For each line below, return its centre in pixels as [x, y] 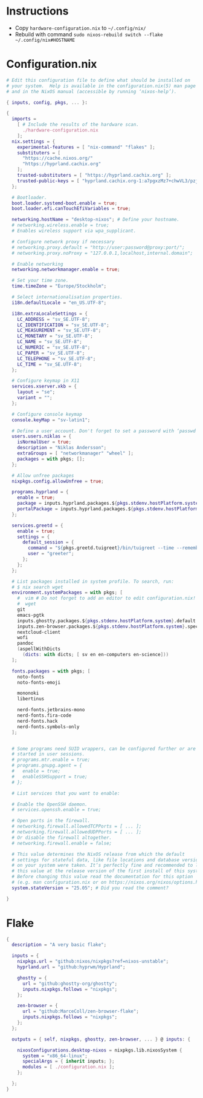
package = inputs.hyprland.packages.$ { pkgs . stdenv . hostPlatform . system [109, 504]
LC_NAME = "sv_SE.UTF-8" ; [50, 342]
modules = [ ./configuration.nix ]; [68, 1067]
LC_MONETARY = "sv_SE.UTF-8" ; [55, 336]
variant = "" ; [35, 398]
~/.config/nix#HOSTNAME [45, 40]
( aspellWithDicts [39, 649]
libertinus [31, 699]
